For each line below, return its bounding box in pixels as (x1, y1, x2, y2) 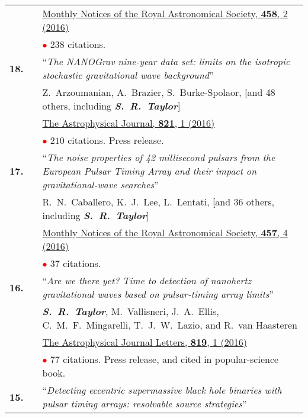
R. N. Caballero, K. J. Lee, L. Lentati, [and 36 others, (42, 195, 275, 208)
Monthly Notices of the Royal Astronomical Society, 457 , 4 (42, 226, 288, 239)
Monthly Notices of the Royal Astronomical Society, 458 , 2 (42, 7, 288, 20)
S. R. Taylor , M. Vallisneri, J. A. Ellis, (42, 304, 219, 318)
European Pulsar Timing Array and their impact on (42, 164, 256, 178)
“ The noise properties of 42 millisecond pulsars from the (42, 150, 275, 164)
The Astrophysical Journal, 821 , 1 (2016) (42, 116, 215, 130)
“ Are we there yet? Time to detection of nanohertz (42, 274, 252, 287)
